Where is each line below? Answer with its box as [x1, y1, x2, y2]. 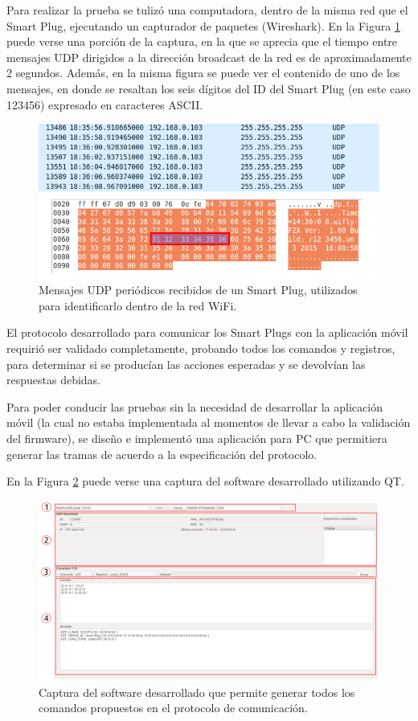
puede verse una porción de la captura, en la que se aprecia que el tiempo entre [6, 33, 398, 50]
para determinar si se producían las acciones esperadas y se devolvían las [6, 355, 366, 372]
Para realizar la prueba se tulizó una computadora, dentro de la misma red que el [6, 2, 408, 18]
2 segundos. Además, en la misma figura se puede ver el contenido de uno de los [6, 64, 400, 81]
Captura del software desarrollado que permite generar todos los [39, 683, 355, 700]
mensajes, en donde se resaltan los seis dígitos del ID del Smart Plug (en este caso [6, 80, 411, 96]
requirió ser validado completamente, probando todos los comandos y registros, [6, 339, 395, 356]
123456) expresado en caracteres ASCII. [6, 96, 203, 113]
